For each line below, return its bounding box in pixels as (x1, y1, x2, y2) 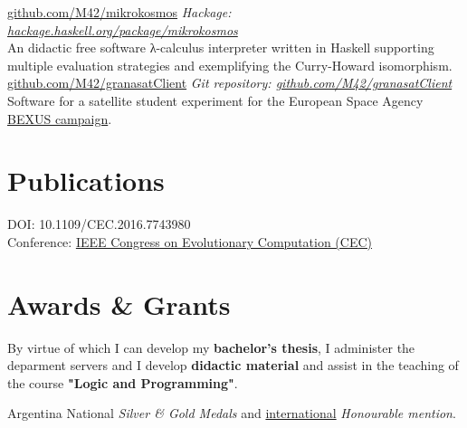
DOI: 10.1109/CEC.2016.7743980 (7, 214, 191, 233)
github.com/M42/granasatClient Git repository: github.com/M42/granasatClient (7, 73, 453, 92)
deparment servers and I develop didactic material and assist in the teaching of (7, 356, 459, 375)
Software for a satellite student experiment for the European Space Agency (7, 90, 424, 109)
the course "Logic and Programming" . (7, 373, 238, 392)
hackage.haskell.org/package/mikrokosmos (7, 20, 238, 39)
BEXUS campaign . (7, 109, 112, 128)
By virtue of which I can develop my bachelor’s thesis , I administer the (7, 338, 415, 357)
